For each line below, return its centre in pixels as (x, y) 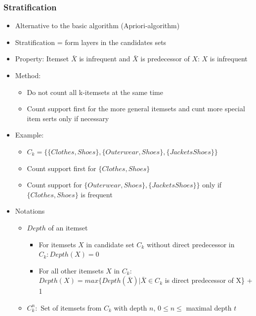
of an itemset (68, 227)
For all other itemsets (71, 270)
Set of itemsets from (71, 307)
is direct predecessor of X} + (209, 280)
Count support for (54, 185)
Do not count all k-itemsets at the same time (95, 92)
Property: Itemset (42, 59)
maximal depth (209, 307)
